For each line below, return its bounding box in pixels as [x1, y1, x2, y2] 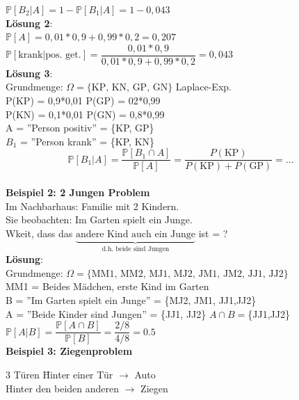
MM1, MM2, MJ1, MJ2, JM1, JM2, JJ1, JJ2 [91, 269, 284, 279]
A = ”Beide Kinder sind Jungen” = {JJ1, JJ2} [6, 306, 207, 321]
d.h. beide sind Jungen [102, 245, 170, 253]
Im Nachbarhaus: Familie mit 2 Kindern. [6, 198, 179, 213]
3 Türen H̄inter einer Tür [6, 367, 113, 381]
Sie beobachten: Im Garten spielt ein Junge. [6, 212, 193, 227]
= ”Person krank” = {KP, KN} [19, 134, 155, 148]
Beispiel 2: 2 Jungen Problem [6, 185, 150, 200]
